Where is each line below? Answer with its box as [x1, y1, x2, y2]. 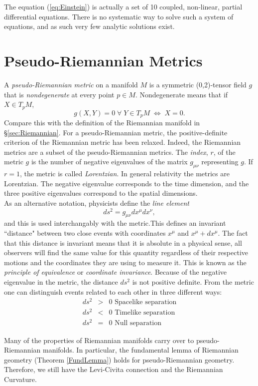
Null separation [115, 320, 161, 327]
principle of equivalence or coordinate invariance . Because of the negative [4, 267, 227, 277]
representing [201, 156, 239, 167]
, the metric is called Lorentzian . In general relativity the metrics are [19, 168, 230, 179]
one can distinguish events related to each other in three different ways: [4, 286, 222, 297]
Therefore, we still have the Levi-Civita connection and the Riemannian [4, 364, 223, 375]
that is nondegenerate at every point [4, 89, 115, 99]
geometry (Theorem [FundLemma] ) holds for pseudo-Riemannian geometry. [4, 354, 235, 365]
